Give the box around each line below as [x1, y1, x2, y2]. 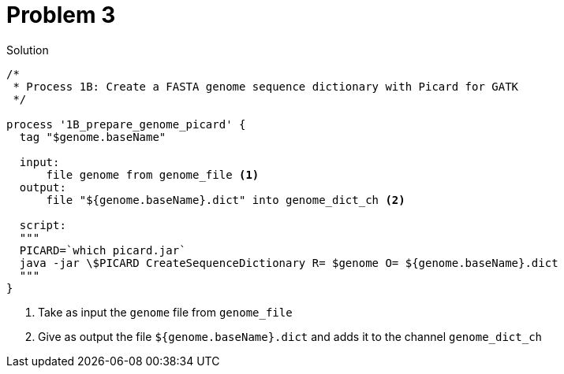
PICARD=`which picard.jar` [19, 243, 186, 257]
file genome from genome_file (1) [46, 168, 260, 181]
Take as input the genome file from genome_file [38, 305, 293, 319]
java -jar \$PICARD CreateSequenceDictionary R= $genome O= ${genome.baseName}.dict [19, 256, 558, 269]
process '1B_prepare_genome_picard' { [6, 117, 246, 131]
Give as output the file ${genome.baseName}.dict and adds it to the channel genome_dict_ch [38, 329, 542, 343]
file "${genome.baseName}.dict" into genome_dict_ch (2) [46, 193, 405, 206]
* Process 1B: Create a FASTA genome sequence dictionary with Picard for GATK [13, 80, 519, 93]
